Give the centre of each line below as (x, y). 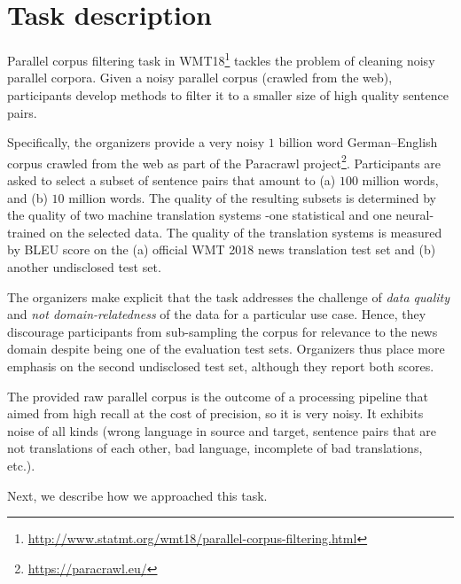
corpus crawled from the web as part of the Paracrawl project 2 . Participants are (224, 161)
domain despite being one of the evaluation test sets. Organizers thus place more (226, 349)
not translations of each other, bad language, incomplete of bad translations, (215, 448)
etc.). (21, 465)
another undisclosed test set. (84, 266)
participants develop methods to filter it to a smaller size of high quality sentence (228, 94)
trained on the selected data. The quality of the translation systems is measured (225, 232)
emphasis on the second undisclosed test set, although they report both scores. (221, 366)
